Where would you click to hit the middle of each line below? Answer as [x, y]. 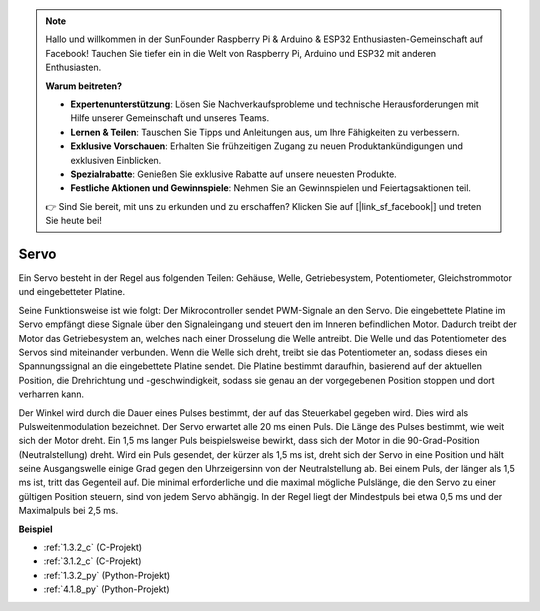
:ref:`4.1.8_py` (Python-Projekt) [106, 589]
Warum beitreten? [84, 86]
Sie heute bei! [73, 221]
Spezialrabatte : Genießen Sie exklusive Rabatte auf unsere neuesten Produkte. [233, 174]
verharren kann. [51, 394]
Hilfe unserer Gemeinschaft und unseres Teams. [170, 118]
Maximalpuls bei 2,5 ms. [68, 511]
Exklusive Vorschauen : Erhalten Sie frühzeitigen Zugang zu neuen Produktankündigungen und [267, 146]
